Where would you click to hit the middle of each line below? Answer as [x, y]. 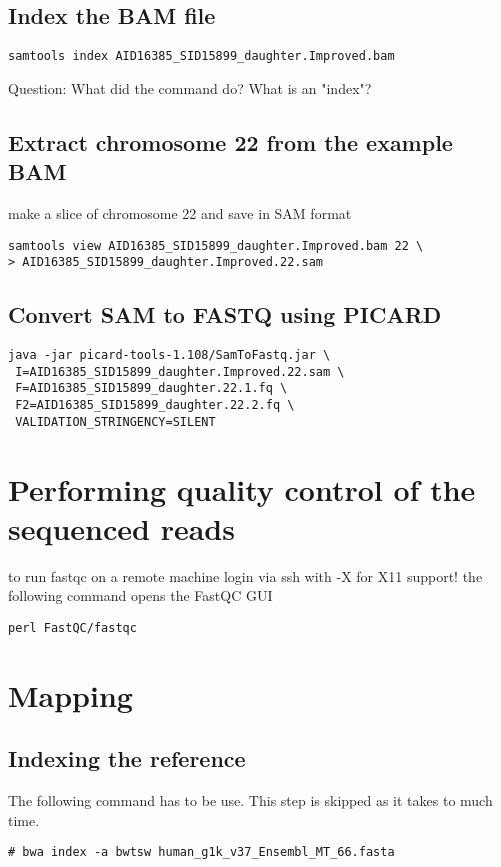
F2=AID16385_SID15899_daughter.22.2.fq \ [155, 405]
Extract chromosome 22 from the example [230, 141]
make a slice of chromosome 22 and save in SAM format [180, 213]
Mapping [70, 694]
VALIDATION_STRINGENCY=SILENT [115, 421]
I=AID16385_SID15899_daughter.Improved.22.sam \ [180, 371]
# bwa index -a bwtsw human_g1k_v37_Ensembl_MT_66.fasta [201, 852]
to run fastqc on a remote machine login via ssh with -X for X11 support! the [245, 575]
